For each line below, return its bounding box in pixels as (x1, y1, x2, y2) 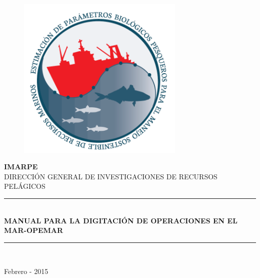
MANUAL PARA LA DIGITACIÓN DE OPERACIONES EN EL (4, 215, 237, 225)
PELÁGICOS (4, 181, 45, 191)
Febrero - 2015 (4, 266, 48, 276)
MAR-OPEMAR (4, 225, 63, 235)
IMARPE (4, 161, 38, 172)
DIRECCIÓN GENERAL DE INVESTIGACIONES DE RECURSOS (4, 171, 217, 181)
